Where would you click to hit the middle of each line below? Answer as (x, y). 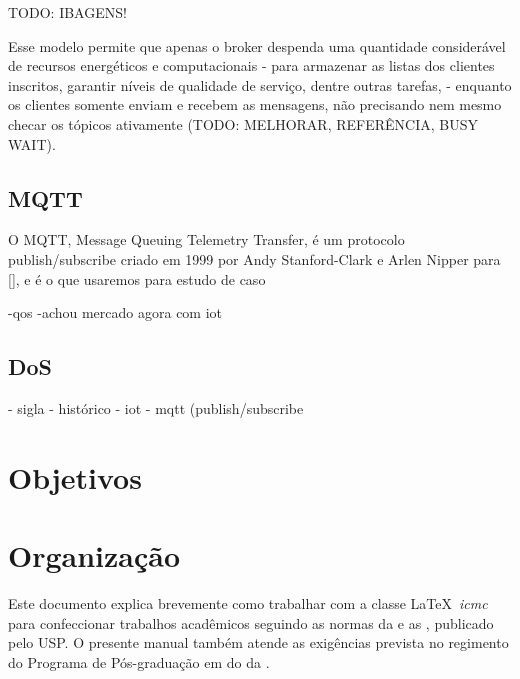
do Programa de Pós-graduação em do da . (139, 661)
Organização (94, 555)
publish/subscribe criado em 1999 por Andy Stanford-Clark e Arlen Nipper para (254, 258)
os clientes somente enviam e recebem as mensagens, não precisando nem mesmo (255, 104)
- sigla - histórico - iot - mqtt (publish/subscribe (156, 407)
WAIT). (32, 143)
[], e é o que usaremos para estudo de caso (137, 278)
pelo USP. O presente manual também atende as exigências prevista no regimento (258, 642)
